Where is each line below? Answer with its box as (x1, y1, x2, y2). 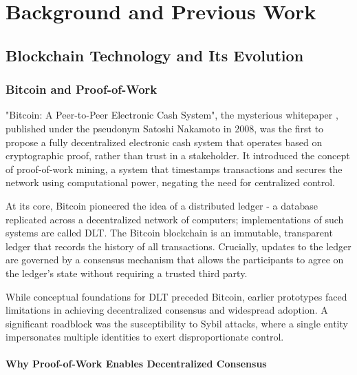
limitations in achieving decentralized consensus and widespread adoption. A (6, 303, 328, 317)
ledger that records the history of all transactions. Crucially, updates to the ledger (6, 239, 351, 253)
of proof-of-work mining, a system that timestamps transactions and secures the (6, 161, 343, 176)
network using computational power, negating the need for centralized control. (6, 175, 336, 190)
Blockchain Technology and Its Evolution (6, 44, 304, 65)
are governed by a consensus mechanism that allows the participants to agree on (6, 252, 344, 267)
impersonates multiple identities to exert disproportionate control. (6, 330, 284, 344)
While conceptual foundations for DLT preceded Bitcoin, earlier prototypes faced (6, 289, 347, 303)
